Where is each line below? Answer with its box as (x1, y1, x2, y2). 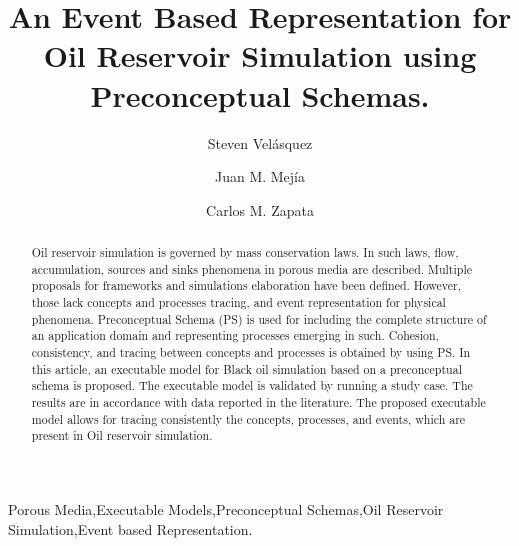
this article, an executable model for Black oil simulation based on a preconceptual (31, 360, 462, 377)
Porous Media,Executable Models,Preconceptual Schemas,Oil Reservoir (8, 498, 444, 519)
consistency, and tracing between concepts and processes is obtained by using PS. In (31, 344, 471, 361)
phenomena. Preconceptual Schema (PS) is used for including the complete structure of (31, 310, 487, 327)
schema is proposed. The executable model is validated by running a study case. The (31, 377, 473, 394)
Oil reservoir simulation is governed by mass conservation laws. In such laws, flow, (31, 244, 459, 261)
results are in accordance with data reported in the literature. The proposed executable (31, 393, 486, 410)
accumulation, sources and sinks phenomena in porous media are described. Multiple (31, 260, 472, 277)
